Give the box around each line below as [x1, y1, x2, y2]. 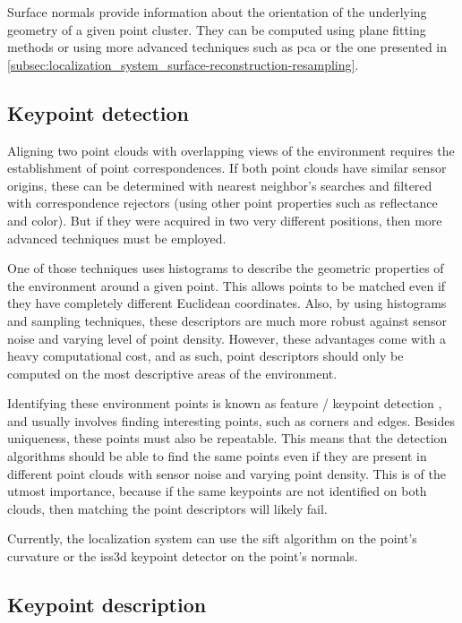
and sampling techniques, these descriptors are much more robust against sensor [7, 311, 447, 329]
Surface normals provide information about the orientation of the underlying [7, 3, 427, 21]
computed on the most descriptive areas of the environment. [7, 363, 338, 382]
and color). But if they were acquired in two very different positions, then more [7, 210, 442, 229]
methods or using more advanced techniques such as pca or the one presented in [7, 38, 448, 56]
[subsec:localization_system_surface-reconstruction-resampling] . [7, 55, 359, 73]
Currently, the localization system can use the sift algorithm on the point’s [7, 529, 417, 548]
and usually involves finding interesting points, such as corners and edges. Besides [7, 411, 456, 430]
